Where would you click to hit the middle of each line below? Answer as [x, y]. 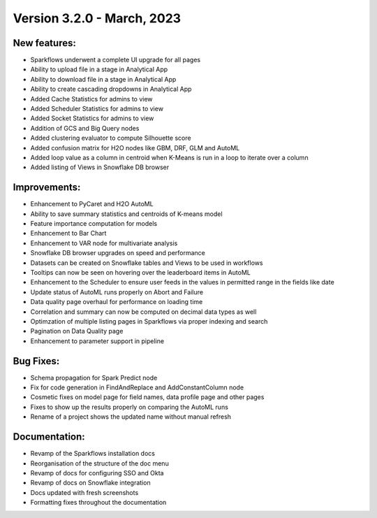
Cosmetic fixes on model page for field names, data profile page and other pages [147, 397]
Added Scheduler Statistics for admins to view [97, 109]
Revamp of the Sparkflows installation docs [93, 454]
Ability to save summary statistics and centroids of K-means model [126, 214]
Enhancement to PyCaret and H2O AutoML [92, 204]
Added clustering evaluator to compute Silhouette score [111, 138]
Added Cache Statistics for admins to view [91, 99]
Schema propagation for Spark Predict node [94, 377]
